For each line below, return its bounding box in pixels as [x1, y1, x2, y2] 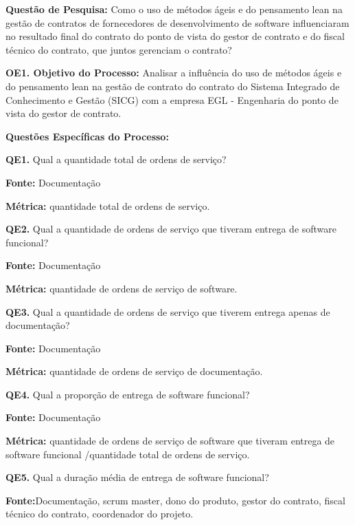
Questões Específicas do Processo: [5, 129, 169, 143]
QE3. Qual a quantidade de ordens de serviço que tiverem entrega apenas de [5, 304, 330, 319]
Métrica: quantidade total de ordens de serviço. [5, 198, 210, 213]
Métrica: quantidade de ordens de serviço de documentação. [5, 364, 263, 378]
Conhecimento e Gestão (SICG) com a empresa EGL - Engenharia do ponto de [5, 92, 339, 107]
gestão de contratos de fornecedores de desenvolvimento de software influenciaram [5, 15, 350, 30]
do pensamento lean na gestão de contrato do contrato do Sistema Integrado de [5, 78, 340, 93]
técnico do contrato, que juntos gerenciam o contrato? [5, 42, 232, 56]
